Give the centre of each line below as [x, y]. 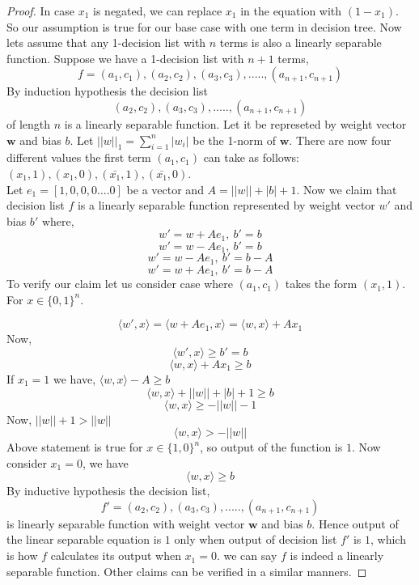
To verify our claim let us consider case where [120, 284]
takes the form [321, 284]
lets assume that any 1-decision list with [106, 42]
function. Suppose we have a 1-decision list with [125, 58]
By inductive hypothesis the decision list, [108, 491]
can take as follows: [251, 157]
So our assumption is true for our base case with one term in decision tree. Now [204, 26]
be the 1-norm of [235, 140]
